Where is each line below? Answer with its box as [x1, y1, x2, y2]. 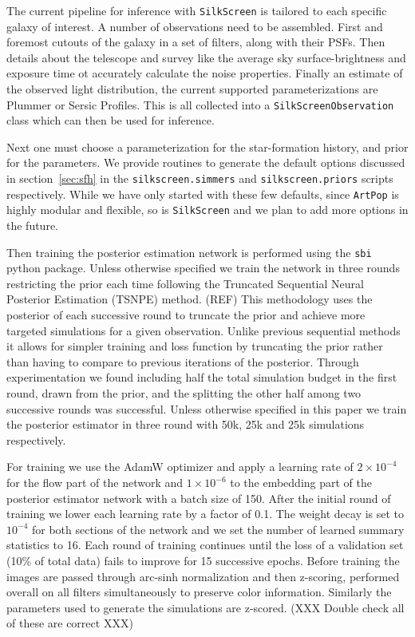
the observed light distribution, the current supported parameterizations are [6, 81, 378, 97]
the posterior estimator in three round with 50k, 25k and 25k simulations [6, 416, 365, 433]
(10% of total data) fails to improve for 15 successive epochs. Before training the [6, 552, 400, 568]
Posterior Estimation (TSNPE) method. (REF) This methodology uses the [6, 291, 373, 307]
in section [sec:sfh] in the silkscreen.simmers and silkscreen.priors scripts [6, 170, 393, 187]
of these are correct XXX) [6, 615, 133, 631]
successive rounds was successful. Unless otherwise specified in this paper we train [6, 400, 407, 417]
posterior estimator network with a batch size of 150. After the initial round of [6, 489, 391, 506]
